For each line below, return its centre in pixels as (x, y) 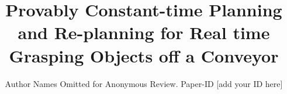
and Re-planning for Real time (144, 32)
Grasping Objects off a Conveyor (144, 55)
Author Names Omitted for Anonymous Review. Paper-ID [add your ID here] (144, 83)
